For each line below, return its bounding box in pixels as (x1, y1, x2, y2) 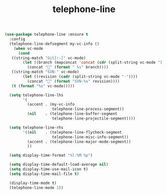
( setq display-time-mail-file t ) (9, 171, 79, 176)
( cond (18, 50, 30, 56)
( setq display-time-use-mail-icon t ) (9, 167, 89, 172)
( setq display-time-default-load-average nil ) (9, 162, 109, 167)
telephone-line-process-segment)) (52, 107, 124, 112)
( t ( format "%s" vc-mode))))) (11, 83, 75, 89)
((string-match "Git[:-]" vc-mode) (11, 55, 86, 60)
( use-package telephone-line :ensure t (5, 32, 89, 37)
